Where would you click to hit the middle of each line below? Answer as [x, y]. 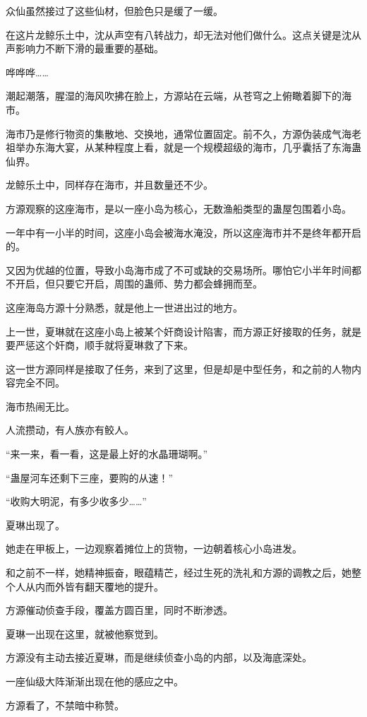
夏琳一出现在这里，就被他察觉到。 [85, 633]
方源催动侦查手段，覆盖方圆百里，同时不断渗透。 [119, 610]
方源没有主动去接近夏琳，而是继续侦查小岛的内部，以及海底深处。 [159, 657]
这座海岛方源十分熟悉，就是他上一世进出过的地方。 [124, 307]
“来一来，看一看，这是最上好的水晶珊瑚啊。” [107, 454]
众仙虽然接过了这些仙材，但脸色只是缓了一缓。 [114, 11]
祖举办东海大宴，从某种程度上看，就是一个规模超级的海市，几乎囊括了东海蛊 [183, 147]
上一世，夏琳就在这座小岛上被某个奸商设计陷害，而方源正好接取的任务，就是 [183, 331]
